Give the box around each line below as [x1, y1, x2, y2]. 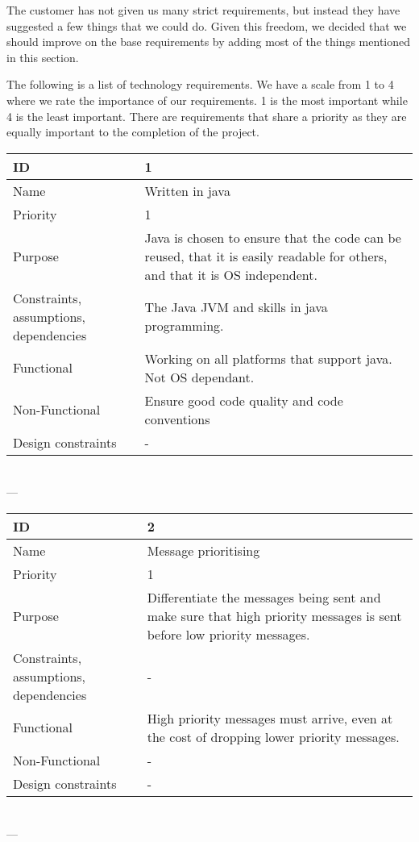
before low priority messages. [147, 624, 310, 644]
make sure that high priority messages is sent [147, 606, 402, 625]
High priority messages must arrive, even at [147, 708, 393, 727]
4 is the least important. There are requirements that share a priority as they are [6, 107, 407, 124]
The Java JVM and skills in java [144, 298, 328, 317]
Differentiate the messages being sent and [147, 587, 381, 606]
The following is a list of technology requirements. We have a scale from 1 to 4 [6, 76, 394, 93]
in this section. [6, 48, 79, 65]
